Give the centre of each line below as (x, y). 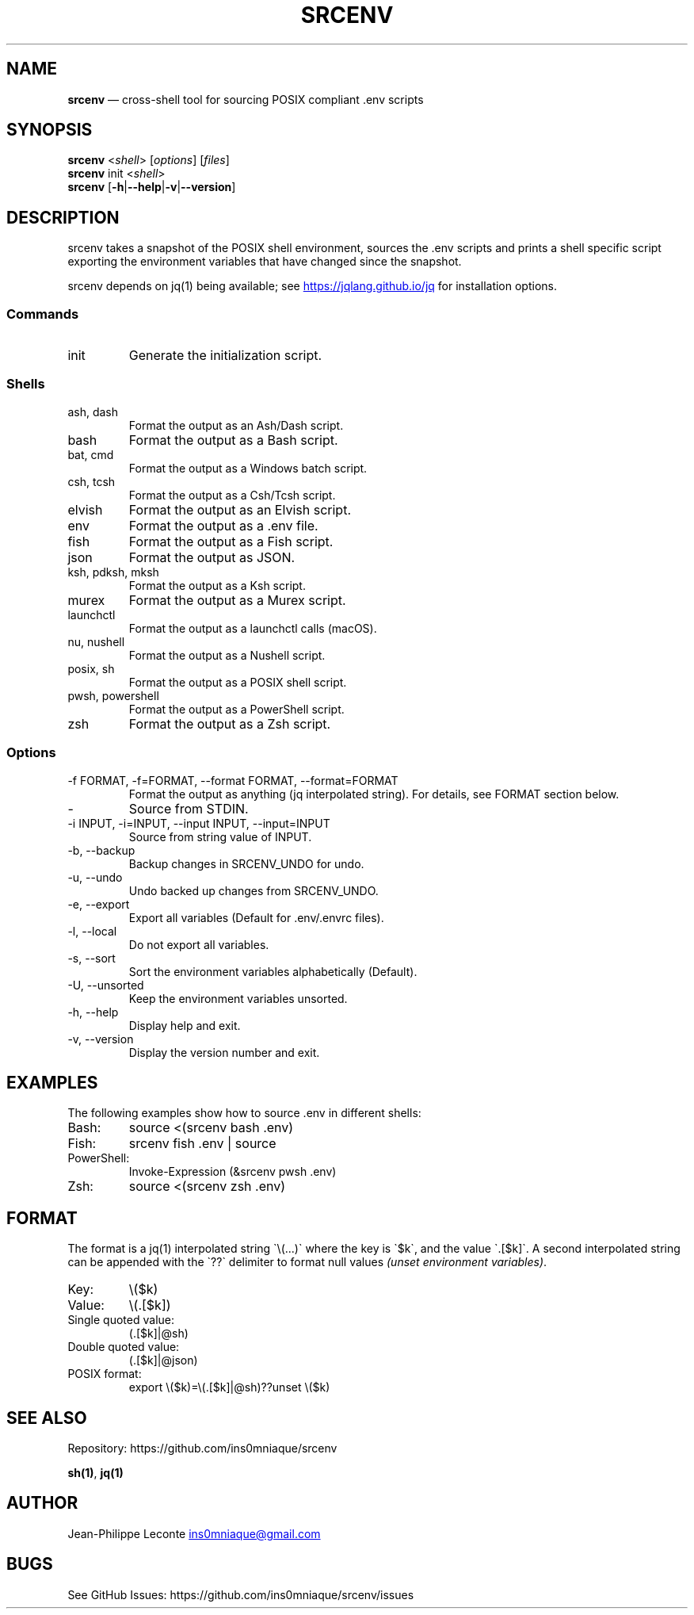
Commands (43, 314)
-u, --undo (95, 877)
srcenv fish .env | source (202, 1144)
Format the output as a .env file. (223, 525)
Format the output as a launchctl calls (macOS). (253, 628)
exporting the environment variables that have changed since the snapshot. (265, 262)
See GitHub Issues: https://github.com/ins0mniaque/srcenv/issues (241, 1594)
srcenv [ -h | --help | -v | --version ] (152, 187)
